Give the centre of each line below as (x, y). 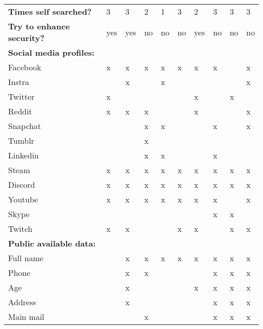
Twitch (20, 229)
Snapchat (25, 126)
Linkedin (24, 155)
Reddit (20, 111)
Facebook (25, 67)
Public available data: (52, 243)
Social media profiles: (51, 52)
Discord (22, 184)
